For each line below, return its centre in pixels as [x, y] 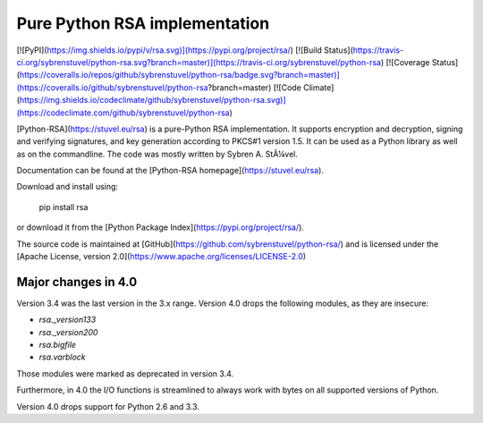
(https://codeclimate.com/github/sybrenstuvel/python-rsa [123, 113]
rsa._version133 [68, 320]
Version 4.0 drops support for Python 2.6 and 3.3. [108, 406]
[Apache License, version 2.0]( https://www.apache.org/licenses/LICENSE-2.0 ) [161, 257]
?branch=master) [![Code [254, 87]
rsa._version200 [68, 332]
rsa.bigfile [57, 345]
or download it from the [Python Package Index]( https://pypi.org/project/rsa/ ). [160, 227]
